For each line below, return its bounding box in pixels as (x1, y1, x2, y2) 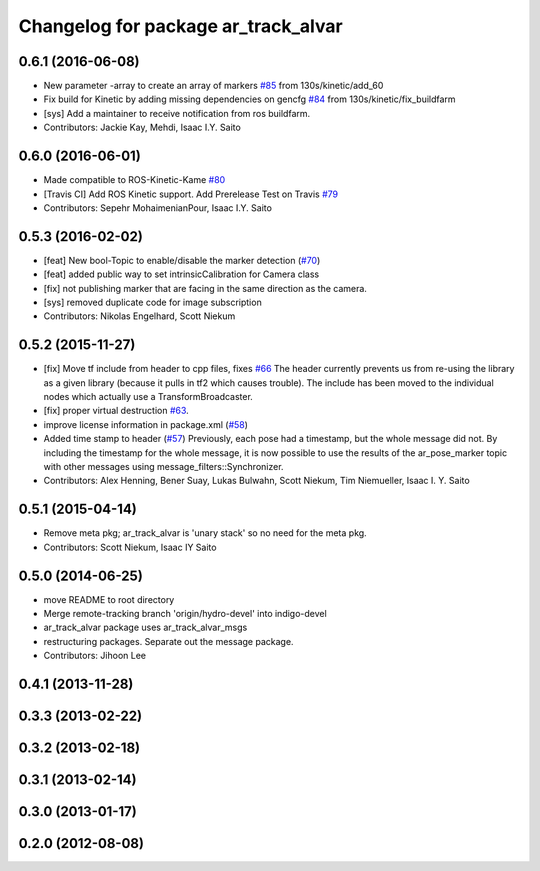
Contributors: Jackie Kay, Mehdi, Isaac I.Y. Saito (43, 121, 242, 134)
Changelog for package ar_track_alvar (18, 15, 344, 37)
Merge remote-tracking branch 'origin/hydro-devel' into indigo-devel (43, 608, 327, 620)
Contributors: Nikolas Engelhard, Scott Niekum (43, 310, 236, 322)
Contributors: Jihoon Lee (43, 650, 147, 662)
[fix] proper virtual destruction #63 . (43, 405, 189, 417)
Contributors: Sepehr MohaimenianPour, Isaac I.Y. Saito (43, 201, 272, 214)
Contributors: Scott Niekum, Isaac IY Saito (43, 541, 217, 553)
